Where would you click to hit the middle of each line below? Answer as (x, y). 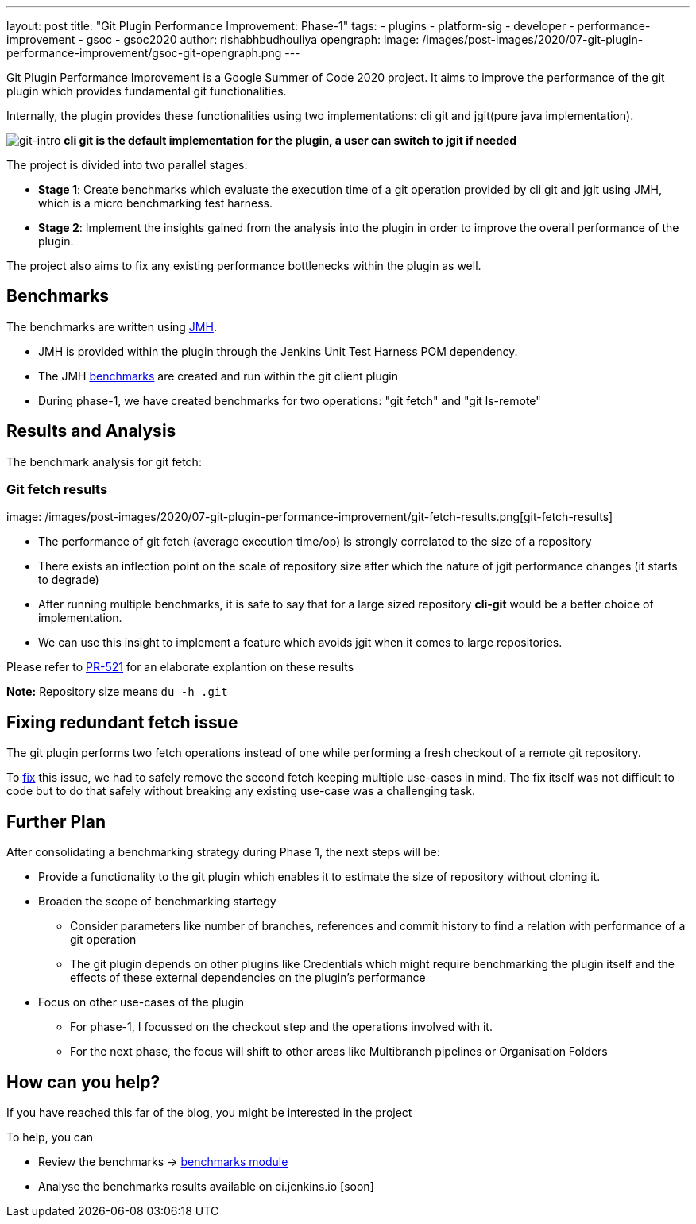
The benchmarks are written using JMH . (112, 326)
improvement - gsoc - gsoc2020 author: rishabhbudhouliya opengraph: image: (213, 39)
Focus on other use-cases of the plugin (141, 1002)
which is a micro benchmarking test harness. (156, 203)
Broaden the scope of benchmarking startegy (157, 902)
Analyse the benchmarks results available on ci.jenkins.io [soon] (206, 1186)
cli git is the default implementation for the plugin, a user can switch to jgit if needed (290, 140)
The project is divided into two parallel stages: (127, 165)
